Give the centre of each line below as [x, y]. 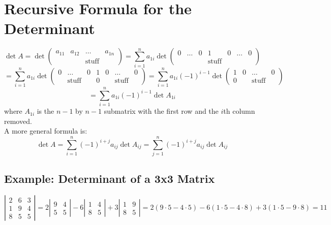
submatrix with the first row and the [161, 111]
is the [46, 111]
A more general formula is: [46, 131]
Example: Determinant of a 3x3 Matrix [110, 179]
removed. [18, 121]
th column [239, 111]
